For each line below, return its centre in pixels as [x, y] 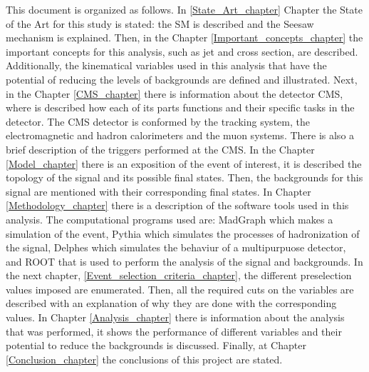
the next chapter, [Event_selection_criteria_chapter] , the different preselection [179, 275]
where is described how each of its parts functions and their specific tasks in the [180, 107]
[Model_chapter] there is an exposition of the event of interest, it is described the [184, 163]
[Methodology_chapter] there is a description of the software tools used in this [177, 205]
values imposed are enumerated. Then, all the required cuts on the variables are [180, 289]
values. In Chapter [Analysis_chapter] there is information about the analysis [175, 317]
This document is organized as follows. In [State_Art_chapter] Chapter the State [184, 9]
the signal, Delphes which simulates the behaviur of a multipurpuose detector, [176, 247]
